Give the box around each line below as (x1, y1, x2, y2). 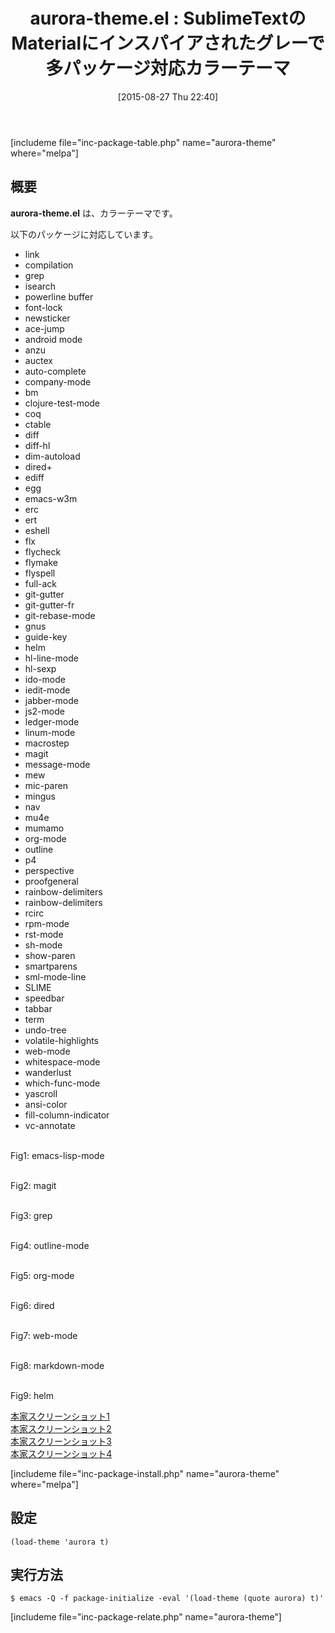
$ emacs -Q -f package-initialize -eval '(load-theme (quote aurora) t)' (10, 1594, 325, 1604)
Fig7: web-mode (10, 1329, 78, 1341)
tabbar (24, 1002, 53, 1014)
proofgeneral (24, 875, 79, 887)
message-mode (24, 758, 91, 770)
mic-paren (24, 779, 68, 791)
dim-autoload (24, 450, 81, 462)
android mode (24, 333, 83, 345)
